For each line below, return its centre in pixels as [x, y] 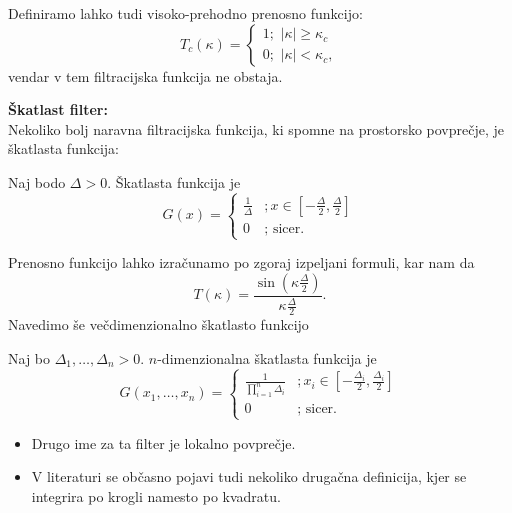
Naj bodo [37, 181]
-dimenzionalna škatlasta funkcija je [267, 357]
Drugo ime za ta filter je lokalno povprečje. [163, 442]
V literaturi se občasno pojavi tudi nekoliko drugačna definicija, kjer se [249, 476]
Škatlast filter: [58, 109]
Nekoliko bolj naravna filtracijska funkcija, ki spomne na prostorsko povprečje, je [256, 128]
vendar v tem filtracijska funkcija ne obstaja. [145, 75]
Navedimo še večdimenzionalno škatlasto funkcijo [158, 323]
